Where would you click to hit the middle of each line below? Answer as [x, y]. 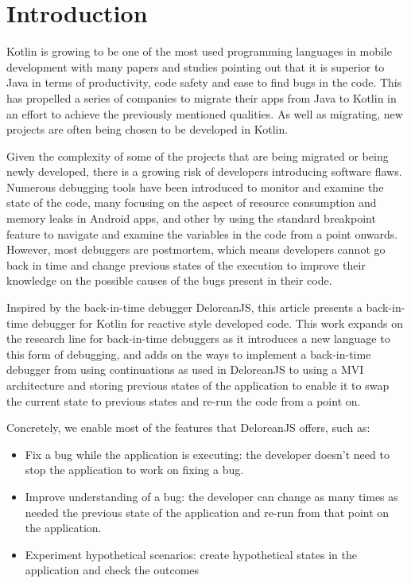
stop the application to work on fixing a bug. [134, 470]
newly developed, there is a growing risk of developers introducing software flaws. [204, 171]
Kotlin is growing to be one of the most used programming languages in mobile [199, 51]
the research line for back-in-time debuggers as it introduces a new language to [198, 338]
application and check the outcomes [112, 570]
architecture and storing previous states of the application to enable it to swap [198, 385]
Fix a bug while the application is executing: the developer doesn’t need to [207, 454]
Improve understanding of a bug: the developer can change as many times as [211, 496]
